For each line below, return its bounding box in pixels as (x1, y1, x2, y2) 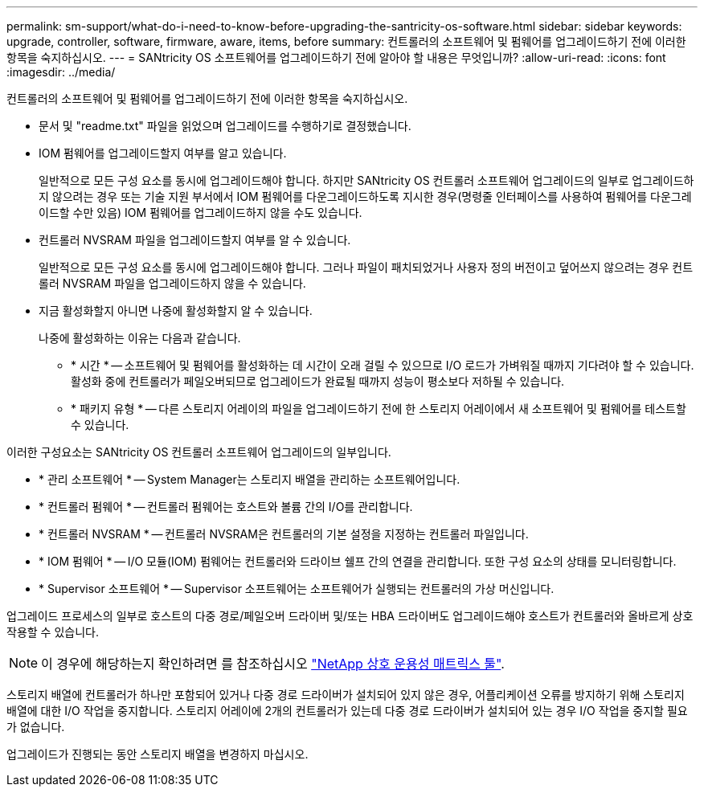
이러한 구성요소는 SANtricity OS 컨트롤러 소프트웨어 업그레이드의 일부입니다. (6, 445, 391, 459)
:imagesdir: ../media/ (6, 65, 116, 79)
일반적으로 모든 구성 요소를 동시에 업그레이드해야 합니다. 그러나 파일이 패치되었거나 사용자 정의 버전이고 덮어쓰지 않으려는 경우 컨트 (39, 260, 694, 274)
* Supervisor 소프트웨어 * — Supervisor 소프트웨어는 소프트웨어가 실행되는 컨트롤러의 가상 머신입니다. (39, 582, 555, 595)
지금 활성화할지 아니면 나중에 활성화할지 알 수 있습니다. (39, 304, 313, 317)
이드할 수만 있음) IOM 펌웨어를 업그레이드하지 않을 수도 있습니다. (39, 206, 362, 219)
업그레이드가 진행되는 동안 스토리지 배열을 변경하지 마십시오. (6, 747, 309, 761)
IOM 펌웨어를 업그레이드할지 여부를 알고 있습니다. (39, 146, 287, 160)
